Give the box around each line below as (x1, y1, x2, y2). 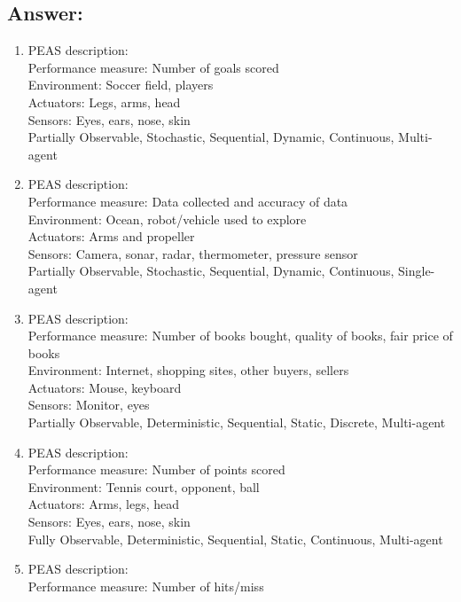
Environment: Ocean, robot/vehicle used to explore (27, 209, 307, 228)
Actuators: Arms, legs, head (27, 495, 180, 513)
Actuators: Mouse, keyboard (27, 378, 182, 396)
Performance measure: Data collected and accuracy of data (27, 192, 348, 210)
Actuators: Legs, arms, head (27, 92, 181, 111)
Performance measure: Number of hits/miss (27, 576, 264, 595)
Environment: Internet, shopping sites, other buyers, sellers (27, 361, 349, 379)
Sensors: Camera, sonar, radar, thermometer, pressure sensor (27, 244, 358, 262)
